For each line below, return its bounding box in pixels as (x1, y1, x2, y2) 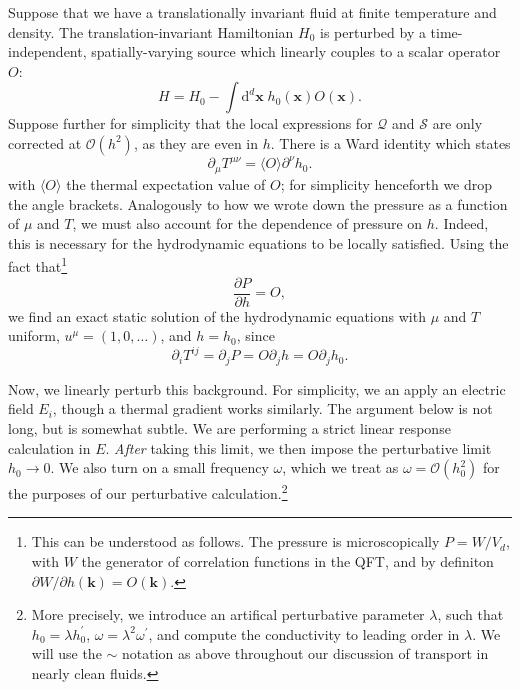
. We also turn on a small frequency (50, 457, 269, 478)
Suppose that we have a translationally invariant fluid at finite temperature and (8, 2, 497, 22)
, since (236, 325, 275, 346)
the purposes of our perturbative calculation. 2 (8, 480, 288, 503)
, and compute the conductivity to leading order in (148, 623, 460, 644)
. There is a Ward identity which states (270, 132, 511, 153)
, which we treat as (282, 457, 399, 478)
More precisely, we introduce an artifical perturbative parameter (31, 604, 425, 625)
